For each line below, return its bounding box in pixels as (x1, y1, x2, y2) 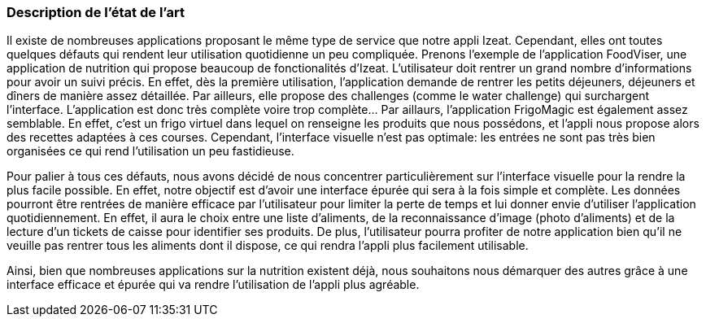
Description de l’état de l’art (7, 4, 185, 20)
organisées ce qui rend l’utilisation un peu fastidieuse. (7, 144, 294, 159)
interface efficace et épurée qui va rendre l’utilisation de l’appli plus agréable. (7, 277, 420, 292)
